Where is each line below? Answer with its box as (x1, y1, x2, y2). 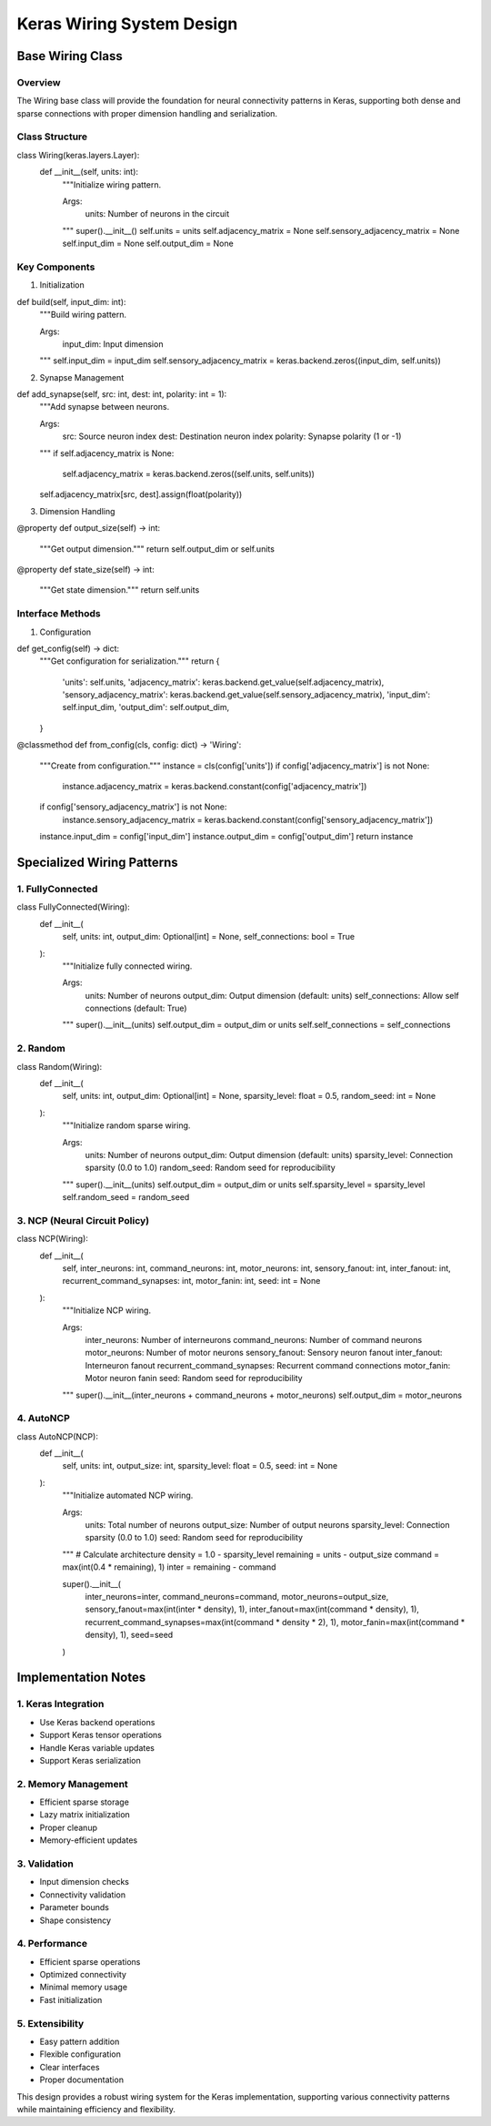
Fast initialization (39, 1994, 103, 2005)
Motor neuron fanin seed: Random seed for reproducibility (85, 1373, 304, 1384)
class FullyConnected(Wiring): (16, 901, 131, 912)
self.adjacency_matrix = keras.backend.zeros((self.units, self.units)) (62, 469, 316, 480)
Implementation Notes (16, 1670, 146, 1685)
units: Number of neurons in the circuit (85, 209, 230, 219)
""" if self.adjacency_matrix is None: (39, 447, 175, 459)
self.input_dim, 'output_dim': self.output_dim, (62, 702, 230, 713)
